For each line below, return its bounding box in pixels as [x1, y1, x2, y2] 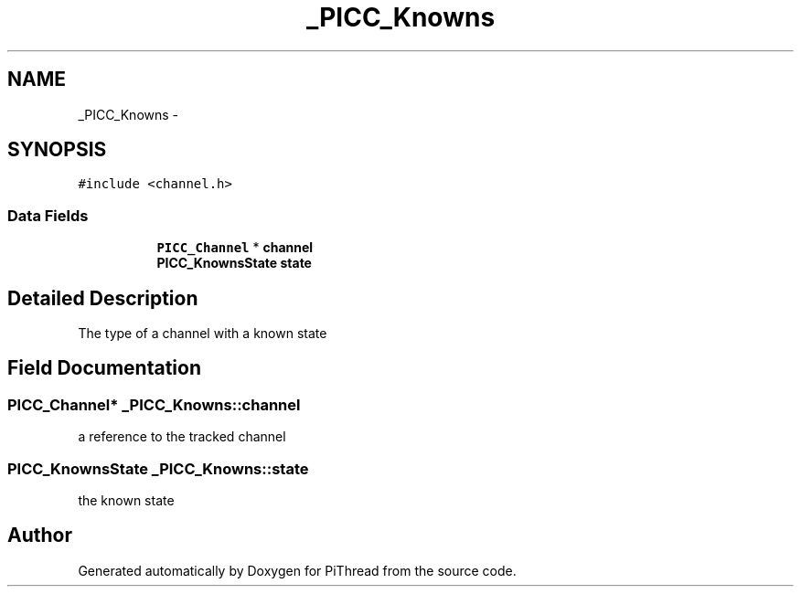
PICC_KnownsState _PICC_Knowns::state [7, 459, 309, 478]
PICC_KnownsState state [156, 255, 312, 271]
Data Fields [7, 206, 89, 225]
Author [7, 524, 72, 547]
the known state [78, 493, 175, 508]
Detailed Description [7, 286, 198, 310]
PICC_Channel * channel [156, 239, 314, 256]
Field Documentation [7, 356, 201, 380]
